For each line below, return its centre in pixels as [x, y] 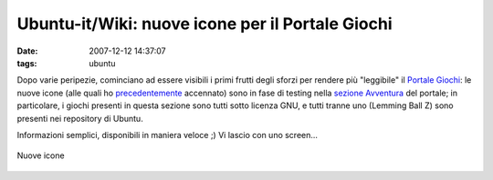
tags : [27, 63]
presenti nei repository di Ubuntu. [80, 118]
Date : [27, 51]
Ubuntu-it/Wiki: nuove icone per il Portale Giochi [205, 24]
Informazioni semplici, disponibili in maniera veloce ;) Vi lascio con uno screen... [168, 135]
